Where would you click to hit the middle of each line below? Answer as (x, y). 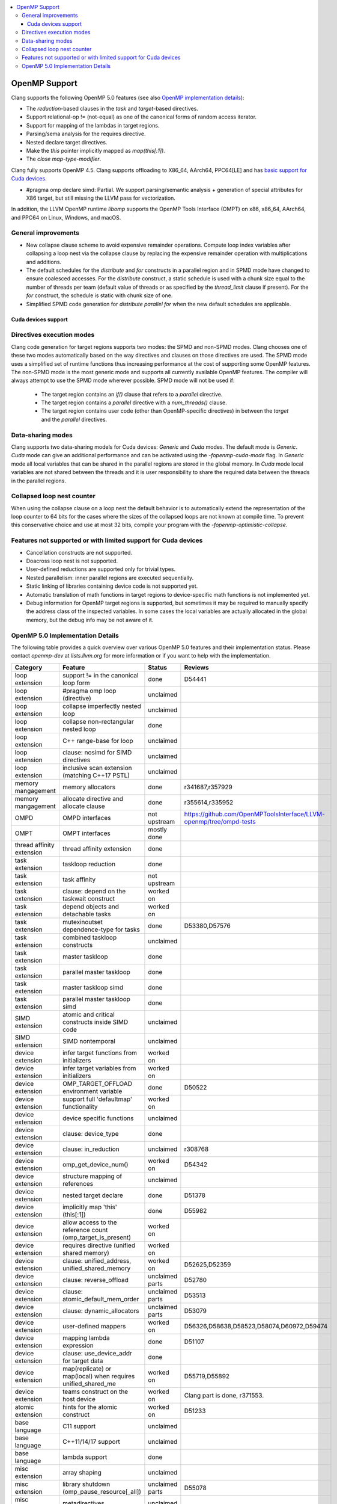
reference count (85, 1230)
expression (78, 1345)
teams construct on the (95, 1392)
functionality (80, 1106)
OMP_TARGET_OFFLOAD (97, 1083)
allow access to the (90, 1222)
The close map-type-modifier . (64, 159)
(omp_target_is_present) (97, 1237)
